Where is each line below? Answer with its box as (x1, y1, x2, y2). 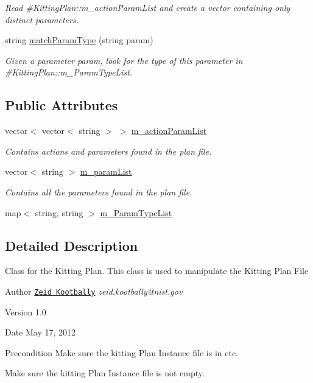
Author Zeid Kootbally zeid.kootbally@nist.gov (5, 284, 183, 297)
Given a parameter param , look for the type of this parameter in (5, 54, 243, 66)
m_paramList (80, 165, 132, 178)
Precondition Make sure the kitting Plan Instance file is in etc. (5, 346, 238, 359)
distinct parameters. (5, 13, 79, 26)
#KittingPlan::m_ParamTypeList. (5, 66, 133, 79)
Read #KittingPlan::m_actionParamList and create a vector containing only (5, 1, 290, 13)
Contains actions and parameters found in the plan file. (5, 144, 212, 157)
